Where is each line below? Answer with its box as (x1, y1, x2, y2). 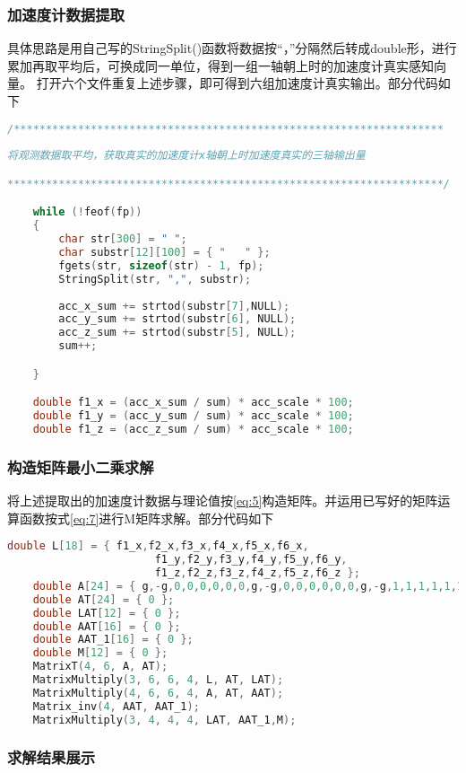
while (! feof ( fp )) (32, 206, 142, 219)
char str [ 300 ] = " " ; (58, 233, 187, 246)
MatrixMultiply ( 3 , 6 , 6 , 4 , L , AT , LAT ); (32, 673, 284, 686)
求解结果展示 (7, 746, 96, 769)
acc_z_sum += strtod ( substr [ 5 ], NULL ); (58, 326, 297, 339)
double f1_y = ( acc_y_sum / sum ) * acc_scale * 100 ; (32, 409, 354, 423)
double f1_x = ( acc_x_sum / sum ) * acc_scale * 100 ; (32, 396, 354, 409)
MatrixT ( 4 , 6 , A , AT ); (32, 660, 168, 673)
